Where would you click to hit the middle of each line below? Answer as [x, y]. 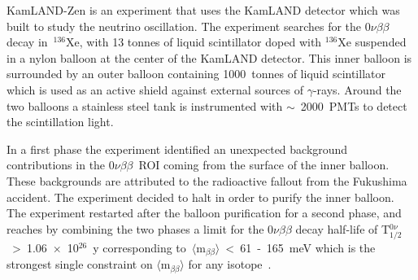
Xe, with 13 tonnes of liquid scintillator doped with [194, 42]
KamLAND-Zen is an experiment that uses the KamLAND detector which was [203, 10]
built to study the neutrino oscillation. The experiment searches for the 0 [189, 26]
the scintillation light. [60, 122]
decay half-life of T [343, 228]
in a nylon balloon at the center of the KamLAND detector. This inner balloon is [209, 57]
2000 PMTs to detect [354, 105]
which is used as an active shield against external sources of [155, 89]
